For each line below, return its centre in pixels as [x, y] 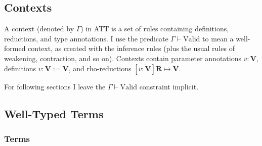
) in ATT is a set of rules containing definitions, [155, 29]
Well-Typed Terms [54, 113]
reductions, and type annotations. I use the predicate [86, 38]
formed [15, 48]
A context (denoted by [39, 29]
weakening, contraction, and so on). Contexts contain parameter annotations [123, 58]
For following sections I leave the [55, 86]
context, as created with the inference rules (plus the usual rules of [131, 48]
